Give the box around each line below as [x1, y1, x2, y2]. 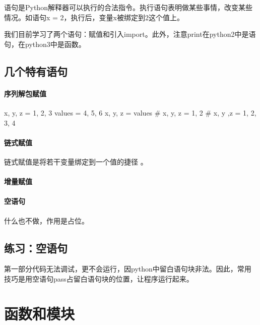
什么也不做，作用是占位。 [4, 215, 89, 226]
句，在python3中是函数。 [4, 38, 86, 49]
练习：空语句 [4, 240, 68, 255]
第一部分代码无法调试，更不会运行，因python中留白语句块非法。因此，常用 [4, 263, 251, 274]
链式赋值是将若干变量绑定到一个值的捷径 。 [4, 156, 148, 167]
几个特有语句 [4, 63, 68, 79]
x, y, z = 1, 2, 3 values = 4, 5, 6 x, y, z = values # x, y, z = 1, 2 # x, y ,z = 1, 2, [4, 107, 256, 118]
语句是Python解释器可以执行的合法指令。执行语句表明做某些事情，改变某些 [4, 2, 252, 12]
